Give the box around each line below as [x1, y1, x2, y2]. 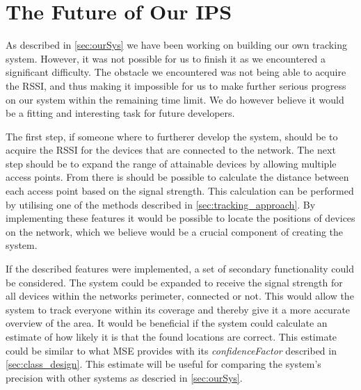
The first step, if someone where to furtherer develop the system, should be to [6, 129, 338, 143]
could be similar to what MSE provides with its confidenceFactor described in [6, 343, 337, 357]
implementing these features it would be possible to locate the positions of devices [6, 211, 355, 225]
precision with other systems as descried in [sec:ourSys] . [6, 370, 243, 384]
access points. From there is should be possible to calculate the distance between [6, 170, 349, 184]
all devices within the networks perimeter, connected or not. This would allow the [6, 289, 354, 303]
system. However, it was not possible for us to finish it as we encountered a [6, 51, 326, 65]
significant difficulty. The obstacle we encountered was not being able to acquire [6, 65, 346, 79]
